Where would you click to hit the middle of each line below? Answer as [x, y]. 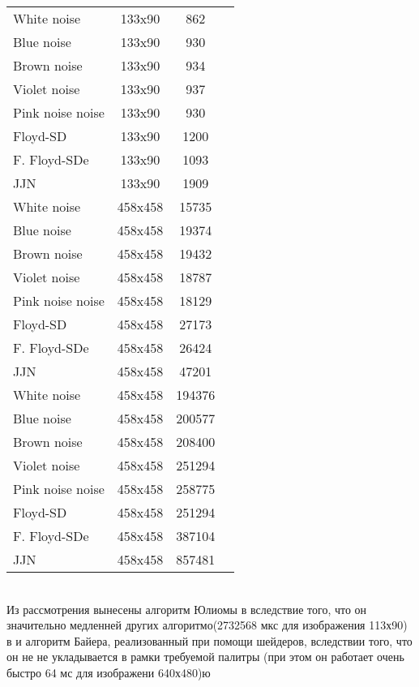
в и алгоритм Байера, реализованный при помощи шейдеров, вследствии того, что [209, 640]
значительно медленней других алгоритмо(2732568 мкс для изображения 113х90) [207, 625]
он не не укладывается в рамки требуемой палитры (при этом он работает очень [205, 657]
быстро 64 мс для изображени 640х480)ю [109, 672]
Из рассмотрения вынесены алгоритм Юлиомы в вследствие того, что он [187, 609]
